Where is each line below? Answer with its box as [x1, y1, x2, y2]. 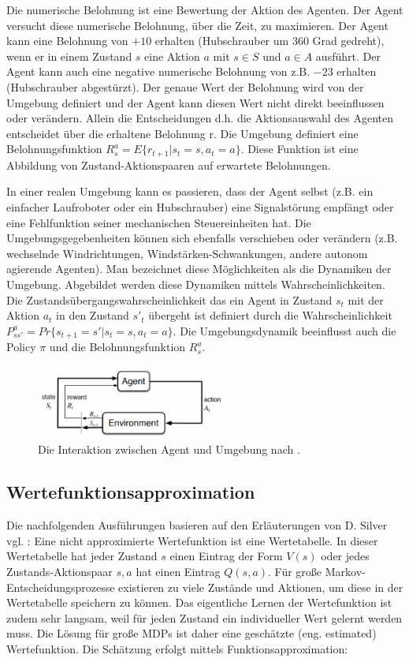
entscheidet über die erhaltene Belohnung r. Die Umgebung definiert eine [6, 125, 359, 141]
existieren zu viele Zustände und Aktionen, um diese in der [118, 578, 403, 595]
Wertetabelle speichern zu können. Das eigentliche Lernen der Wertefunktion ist [6, 594, 392, 611]
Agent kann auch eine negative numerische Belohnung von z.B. [6, 63, 310, 80]
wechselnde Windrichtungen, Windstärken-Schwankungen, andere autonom [6, 245, 368, 261]
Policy [6, 338, 36, 355]
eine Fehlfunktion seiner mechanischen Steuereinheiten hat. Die [6, 214, 311, 230]
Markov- [325, 563, 366, 579]
